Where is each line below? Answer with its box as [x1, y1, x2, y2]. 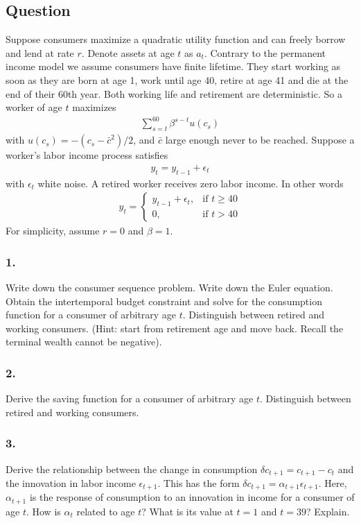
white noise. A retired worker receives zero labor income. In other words [37, 175, 344, 190]
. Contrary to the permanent [204, 45, 326, 60]
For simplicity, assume [6, 223, 100, 238]
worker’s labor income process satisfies [6, 148, 168, 162]
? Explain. [306, 504, 350, 518]
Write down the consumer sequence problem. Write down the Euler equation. [6, 280, 333, 294]
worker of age [6, 100, 62, 114]
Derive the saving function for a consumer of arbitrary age [6, 391, 254, 406]
